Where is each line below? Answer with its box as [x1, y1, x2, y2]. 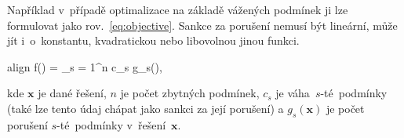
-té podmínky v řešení [56, 116, 166, 133]
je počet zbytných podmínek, [120, 85, 260, 101]
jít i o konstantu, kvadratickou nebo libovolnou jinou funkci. [7, 32, 300, 49]
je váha [275, 85, 310, 101]
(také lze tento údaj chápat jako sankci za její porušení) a [7, 100, 284, 116]
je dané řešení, [38, 85, 107, 101]
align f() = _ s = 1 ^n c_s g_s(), [7, 58, 162, 74]
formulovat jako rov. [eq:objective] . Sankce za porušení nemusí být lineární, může [7, 16, 398, 33]
